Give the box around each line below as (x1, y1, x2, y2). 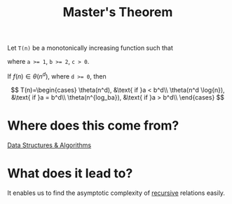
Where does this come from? (7, 118, 179, 134)
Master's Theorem (62, 4, 173, 20)
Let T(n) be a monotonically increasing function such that (7, 43, 174, 53)
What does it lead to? (7, 165, 133, 181)
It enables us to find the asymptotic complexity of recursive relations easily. (7, 189, 226, 197)
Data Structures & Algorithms (7, 141, 92, 149)
